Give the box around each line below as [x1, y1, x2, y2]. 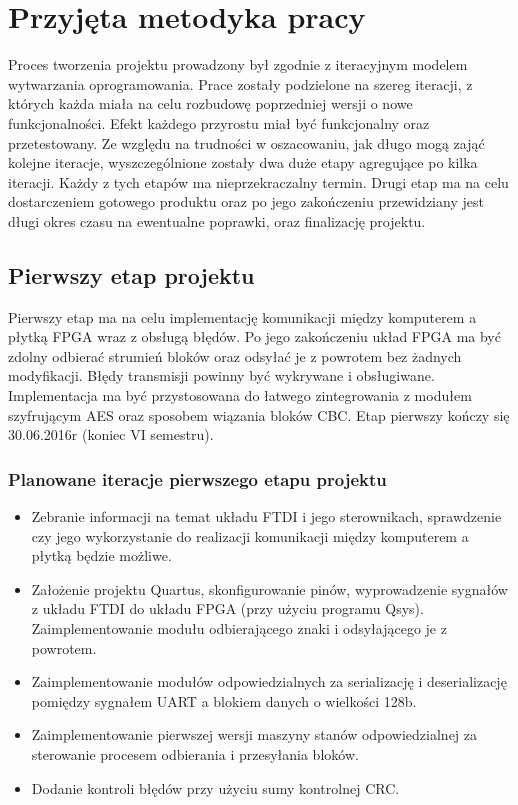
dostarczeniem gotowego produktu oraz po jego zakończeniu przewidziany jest [8, 191, 484, 212]
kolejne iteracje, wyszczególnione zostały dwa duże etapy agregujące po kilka [8, 152, 478, 173]
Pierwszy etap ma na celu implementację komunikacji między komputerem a [8, 306, 477, 327]
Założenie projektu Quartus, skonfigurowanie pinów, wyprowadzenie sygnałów [31, 578, 508, 599]
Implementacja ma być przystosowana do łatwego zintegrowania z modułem [8, 385, 472, 406]
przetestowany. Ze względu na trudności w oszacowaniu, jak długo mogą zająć [8, 132, 485, 153]
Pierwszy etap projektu [8, 259, 255, 290]
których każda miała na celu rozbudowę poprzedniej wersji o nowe [8, 93, 413, 114]
